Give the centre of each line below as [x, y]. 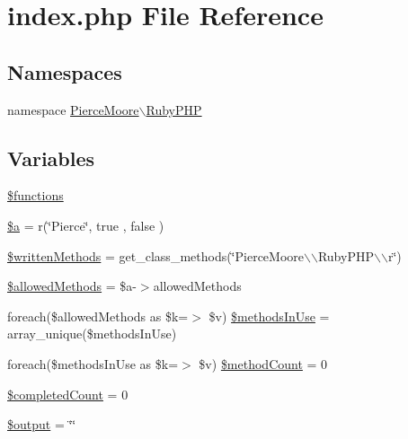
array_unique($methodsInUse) [92, 334]
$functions [35, 195]
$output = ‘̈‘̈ [42, 424]
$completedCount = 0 [68, 394]
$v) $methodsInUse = [269, 316]
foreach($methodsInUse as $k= [93, 363]
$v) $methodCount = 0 [263, 363]
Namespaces [65, 71]
